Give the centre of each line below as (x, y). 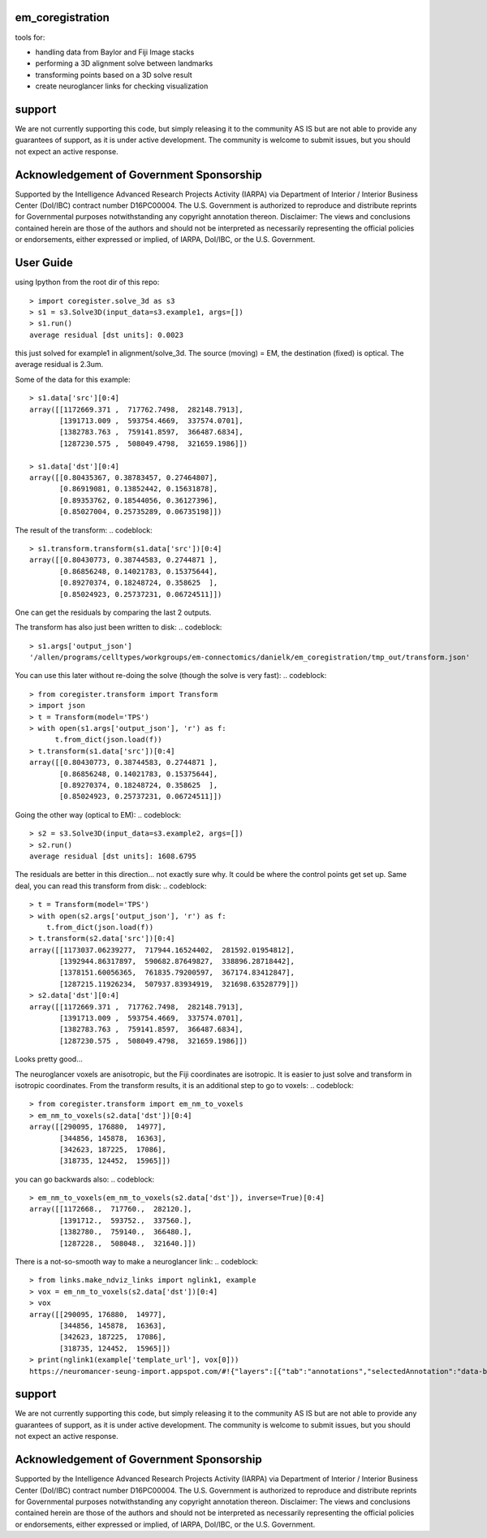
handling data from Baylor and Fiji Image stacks (115, 52)
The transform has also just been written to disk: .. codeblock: (119, 627)
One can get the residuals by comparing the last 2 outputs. (113, 612)
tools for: (30, 37)
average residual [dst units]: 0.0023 (107, 335)
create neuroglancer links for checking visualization (122, 86)
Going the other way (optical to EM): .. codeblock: (98, 814)
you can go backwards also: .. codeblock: (85, 1179)
